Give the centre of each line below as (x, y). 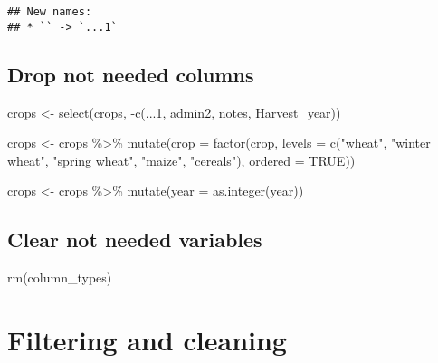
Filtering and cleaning (147, 339)
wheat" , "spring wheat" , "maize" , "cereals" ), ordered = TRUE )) (181, 160)
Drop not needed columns (131, 74)
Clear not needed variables (135, 239)
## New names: (50, 12)
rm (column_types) (60, 277)
